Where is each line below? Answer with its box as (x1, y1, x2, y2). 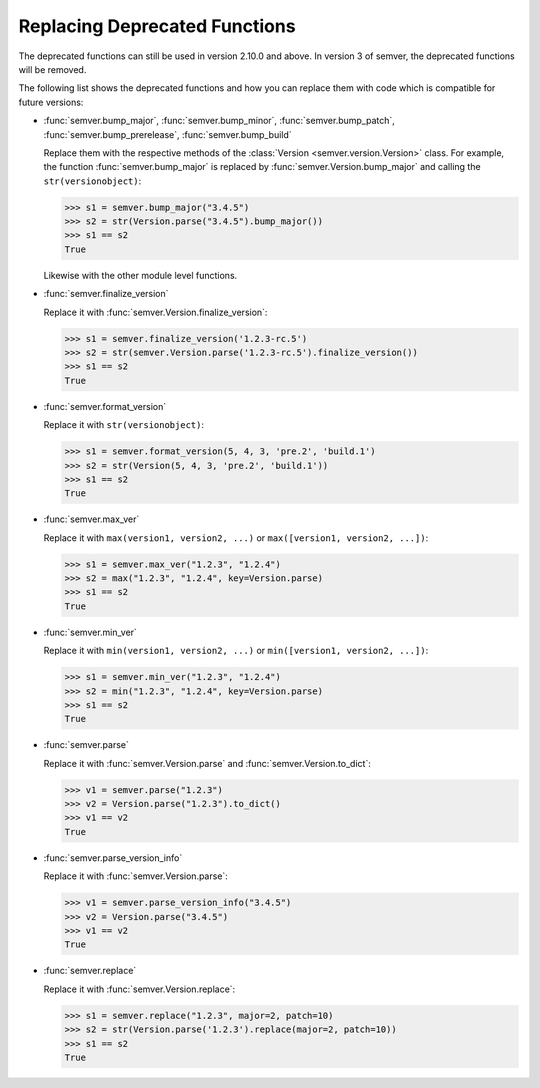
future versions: (18, 96, 84, 108)
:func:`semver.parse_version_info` (43, 851, 183, 864)
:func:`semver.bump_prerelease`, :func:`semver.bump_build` (43, 128, 292, 140)
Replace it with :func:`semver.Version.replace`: (43, 983, 236, 995)
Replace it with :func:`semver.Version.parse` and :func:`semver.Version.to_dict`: (43, 757, 372, 769)
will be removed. (18, 63, 87, 75)
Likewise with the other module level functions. (43, 269, 238, 281)
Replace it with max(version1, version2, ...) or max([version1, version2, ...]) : (43, 531, 429, 544)
